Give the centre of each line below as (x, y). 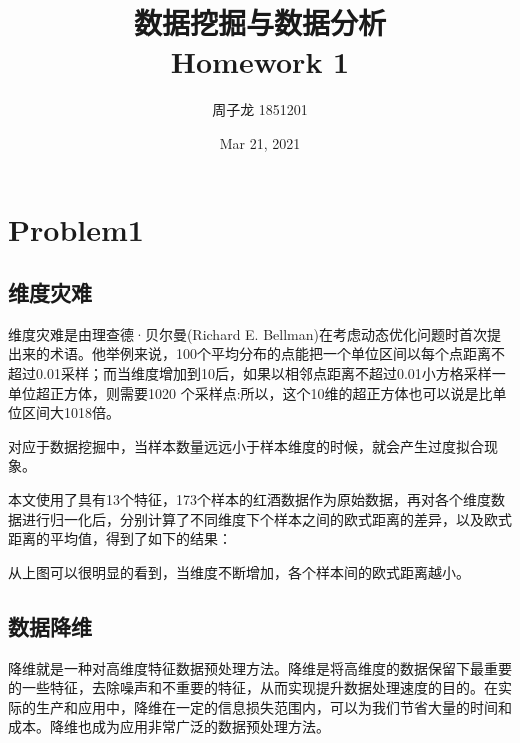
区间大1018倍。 (70, 412)
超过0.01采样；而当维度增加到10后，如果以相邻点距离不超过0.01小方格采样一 (257, 373)
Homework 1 (260, 61)
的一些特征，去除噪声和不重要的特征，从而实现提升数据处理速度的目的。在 (253, 687)
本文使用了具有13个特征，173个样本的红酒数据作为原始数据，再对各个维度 (249, 499)
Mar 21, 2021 (260, 142)
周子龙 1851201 (260, 109)
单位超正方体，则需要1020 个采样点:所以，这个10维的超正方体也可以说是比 (250, 392)
